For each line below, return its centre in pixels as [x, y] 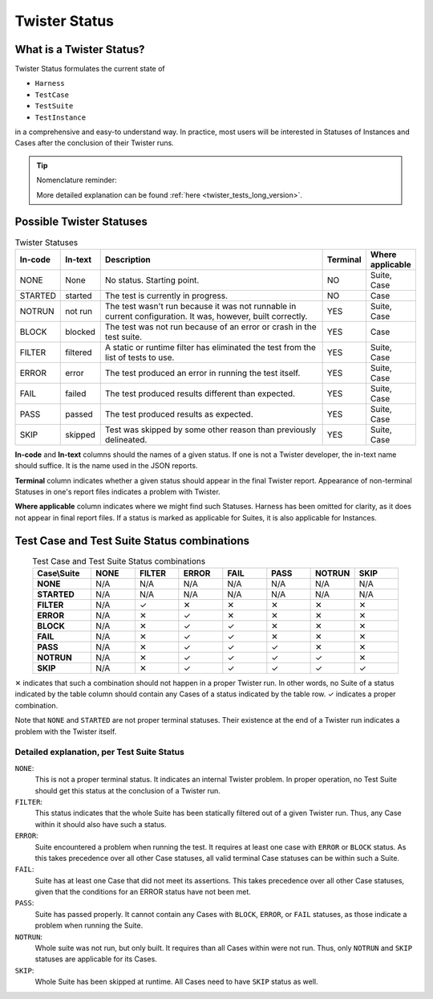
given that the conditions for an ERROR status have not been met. [143, 892]
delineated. [126, 439]
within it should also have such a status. [101, 824]
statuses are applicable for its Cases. [96, 959]
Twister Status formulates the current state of [90, 69]
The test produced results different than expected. [200, 393]
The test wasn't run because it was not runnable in [200, 306]
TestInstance [61, 117]
